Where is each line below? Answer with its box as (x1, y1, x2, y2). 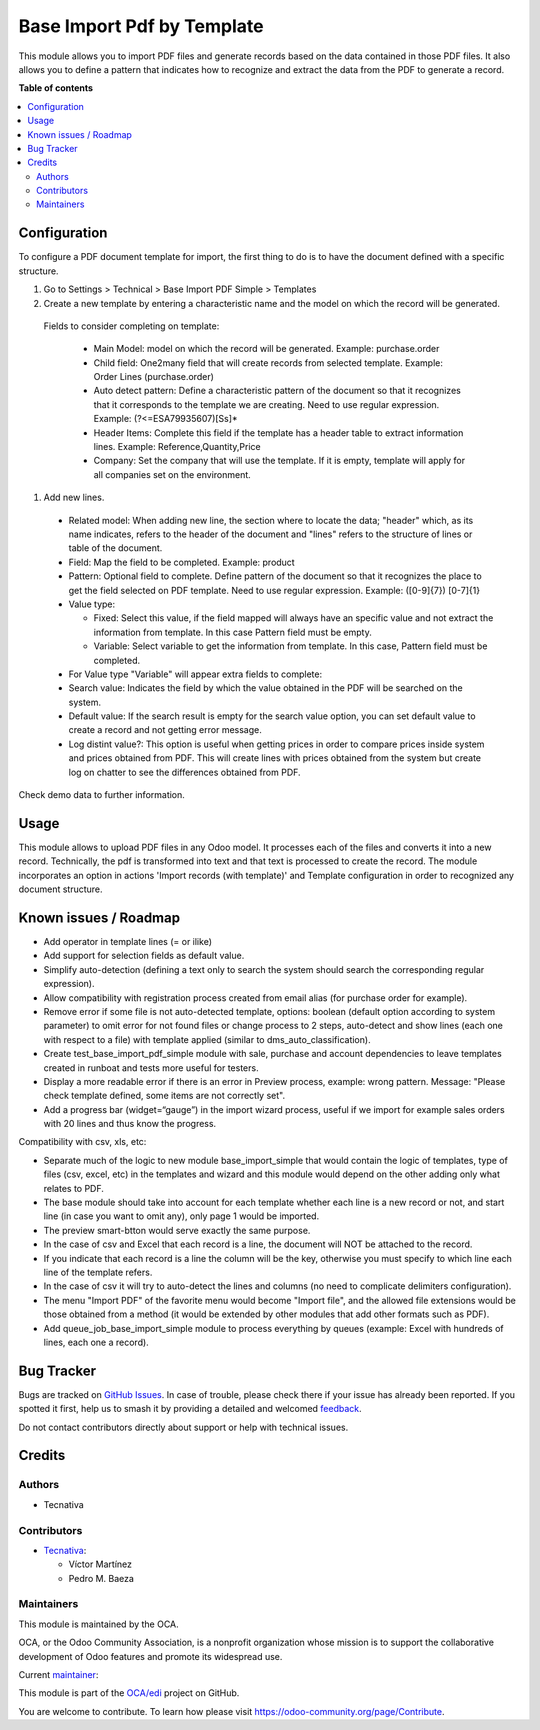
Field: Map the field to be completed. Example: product (68, 556, 295, 568)
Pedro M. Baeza (68, 1572, 135, 1584)
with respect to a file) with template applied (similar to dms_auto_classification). (43, 1033, 371, 1045)
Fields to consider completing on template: (43, 320, 220, 332)
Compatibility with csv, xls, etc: (18, 1136, 147, 1148)
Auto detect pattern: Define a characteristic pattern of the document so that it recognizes (93, 385, 462, 397)
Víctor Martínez (68, 1558, 133, 1570)
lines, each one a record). (43, 1336, 149, 1348)
